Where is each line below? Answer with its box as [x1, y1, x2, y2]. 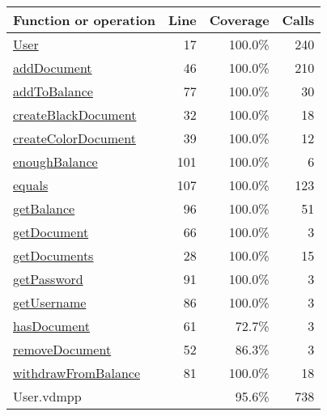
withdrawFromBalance [13, 363, 140, 382]
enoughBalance [13, 152, 98, 171]
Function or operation [13, 11, 155, 29]
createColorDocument [13, 129, 136, 147]
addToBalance [13, 82, 93, 100]
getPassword [13, 270, 83, 288]
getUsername [13, 293, 87, 312]
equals [13, 176, 49, 194]
